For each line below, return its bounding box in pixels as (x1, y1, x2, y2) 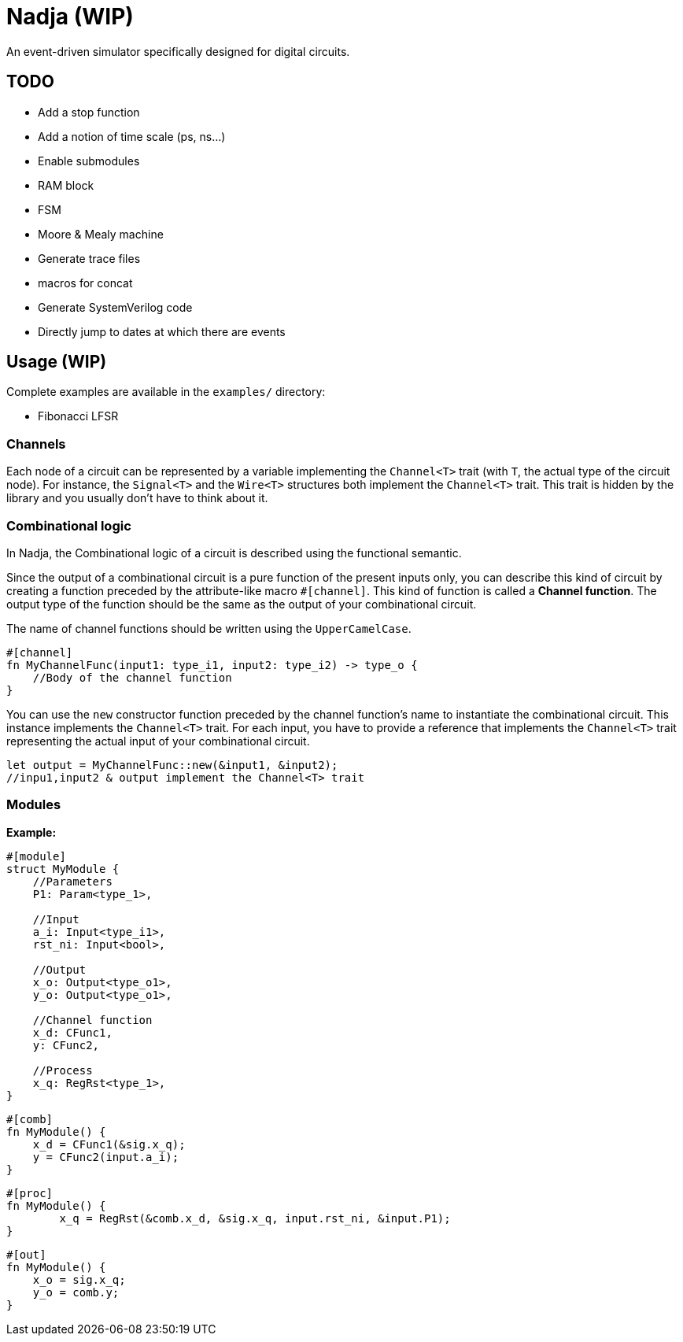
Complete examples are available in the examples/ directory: (6, 385, 326, 399)
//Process (32, 1063, 93, 1077)
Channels (6, 435, 66, 452)
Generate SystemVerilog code (38, 300, 193, 314)
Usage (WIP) (6, 352, 107, 372)
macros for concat (38, 275, 133, 290)
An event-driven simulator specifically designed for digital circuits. (6, 44, 350, 58)
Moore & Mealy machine (38, 227, 164, 241)
